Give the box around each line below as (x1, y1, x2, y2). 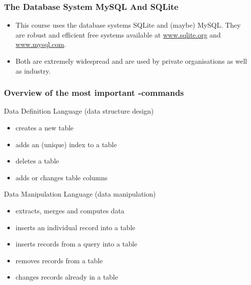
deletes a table (15, 156, 59, 166)
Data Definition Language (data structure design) (4, 106, 154, 116)
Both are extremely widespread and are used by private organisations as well (15, 56, 247, 66)
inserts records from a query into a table (15, 239, 137, 249)
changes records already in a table (15, 272, 118, 282)
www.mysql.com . (15, 39, 66, 49)
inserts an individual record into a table (15, 222, 135, 232)
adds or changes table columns (15, 172, 108, 182)
